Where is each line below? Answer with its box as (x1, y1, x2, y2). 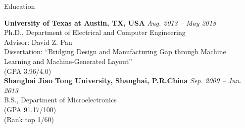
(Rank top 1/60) (4, 114, 54, 124)
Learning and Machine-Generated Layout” (4, 56, 132, 66)
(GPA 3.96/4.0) (4, 65, 51, 76)
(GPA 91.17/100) (4, 104, 56, 114)
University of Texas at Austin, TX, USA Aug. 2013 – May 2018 (4, 17, 216, 28)
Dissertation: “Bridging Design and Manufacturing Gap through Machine (4, 46, 226, 57)
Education (4, 1, 35, 11)
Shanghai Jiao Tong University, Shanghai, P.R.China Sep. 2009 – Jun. (4, 75, 242, 86)
